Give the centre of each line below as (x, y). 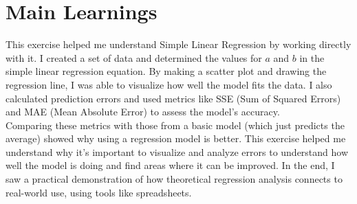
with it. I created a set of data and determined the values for (134, 57)
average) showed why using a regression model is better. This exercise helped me (176, 138)
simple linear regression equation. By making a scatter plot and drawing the (166, 71)
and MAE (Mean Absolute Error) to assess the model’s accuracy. (143, 112)
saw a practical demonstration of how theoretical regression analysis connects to (174, 179)
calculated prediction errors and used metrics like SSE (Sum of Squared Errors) (173, 98)
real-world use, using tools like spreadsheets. (99, 192)
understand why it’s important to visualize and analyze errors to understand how (177, 151)
